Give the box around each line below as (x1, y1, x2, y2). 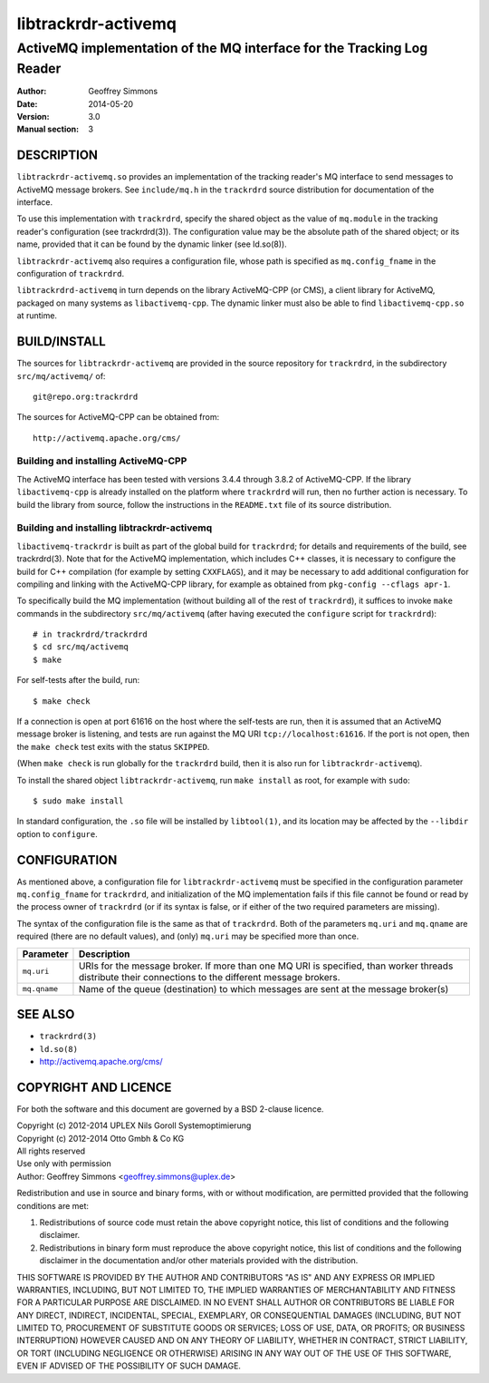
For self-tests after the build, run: (16, 675, 140, 686)
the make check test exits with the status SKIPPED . (16, 741, 210, 752)
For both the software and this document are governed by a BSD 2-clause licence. (16, 1103, 324, 1115)
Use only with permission (16, 1158, 112, 1169)
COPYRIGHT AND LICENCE (16, 1079, 172, 1095)
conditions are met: (16, 1200, 90, 1211)
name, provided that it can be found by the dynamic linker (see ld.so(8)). (16, 239, 287, 249)
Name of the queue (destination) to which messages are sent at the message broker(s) (78, 982, 449, 995)
